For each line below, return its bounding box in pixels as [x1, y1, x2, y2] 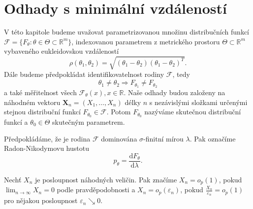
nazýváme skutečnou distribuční [144, 106, 241, 117]
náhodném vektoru [4, 97, 61, 107]
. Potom [106, 106, 131, 117]
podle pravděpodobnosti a [57, 184, 135, 195]
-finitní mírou [143, 133, 184, 143]
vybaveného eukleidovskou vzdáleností [4, 46, 119, 56]
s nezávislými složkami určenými [149, 97, 248, 107]
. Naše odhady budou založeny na [124, 87, 225, 97]
